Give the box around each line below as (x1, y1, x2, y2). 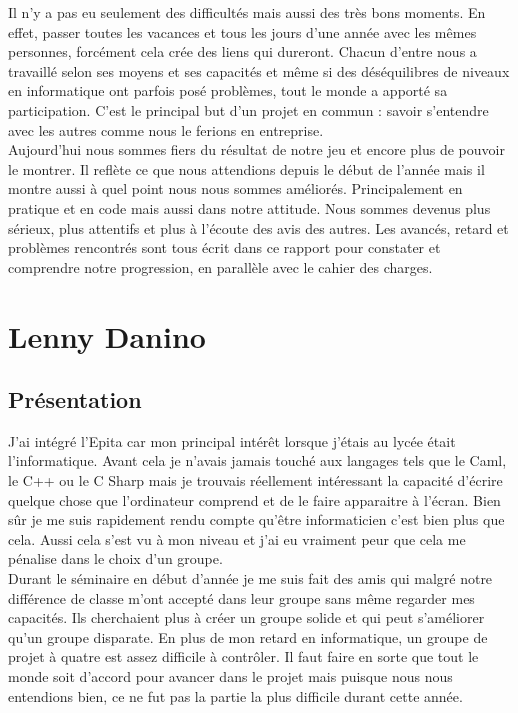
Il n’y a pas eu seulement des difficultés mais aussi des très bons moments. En (8, 2, 486, 22)
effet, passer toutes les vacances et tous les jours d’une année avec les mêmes (8, 21, 477, 42)
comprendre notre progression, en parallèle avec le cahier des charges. (8, 256, 433, 277)
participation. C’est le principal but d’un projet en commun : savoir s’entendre (8, 99, 489, 120)
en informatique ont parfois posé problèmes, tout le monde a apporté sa (8, 80, 448, 101)
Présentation (8, 384, 142, 415)
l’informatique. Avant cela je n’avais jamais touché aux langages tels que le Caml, (8, 450, 507, 471)
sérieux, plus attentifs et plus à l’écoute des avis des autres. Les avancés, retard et (8, 217, 509, 238)
